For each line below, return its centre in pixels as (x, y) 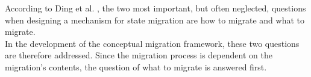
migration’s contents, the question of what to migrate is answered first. (136, 66)
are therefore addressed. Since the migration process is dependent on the (139, 55)
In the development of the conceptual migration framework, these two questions (152, 43)
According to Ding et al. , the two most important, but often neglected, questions (155, 8)
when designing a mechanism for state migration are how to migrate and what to (155, 20)
